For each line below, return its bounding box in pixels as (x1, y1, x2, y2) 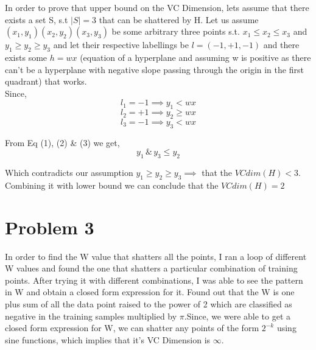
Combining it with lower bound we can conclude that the (5, 178, 219, 191)
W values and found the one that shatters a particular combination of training (5, 262, 298, 275)
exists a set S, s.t (5, 13, 68, 26)
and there (263, 38, 300, 51)
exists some (5, 51, 47, 63)
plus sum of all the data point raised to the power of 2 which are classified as (5, 298, 292, 310)
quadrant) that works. (5, 75, 87, 88)
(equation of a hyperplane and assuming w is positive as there (80, 51, 311, 63)
